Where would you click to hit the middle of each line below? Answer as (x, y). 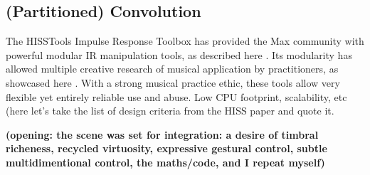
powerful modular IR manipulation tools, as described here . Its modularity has (179, 54)
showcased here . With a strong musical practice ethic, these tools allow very (173, 82)
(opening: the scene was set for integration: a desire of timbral (162, 134)
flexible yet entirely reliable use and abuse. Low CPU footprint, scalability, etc (176, 96)
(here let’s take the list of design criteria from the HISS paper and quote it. (170, 111)
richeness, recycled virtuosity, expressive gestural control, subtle (166, 148)
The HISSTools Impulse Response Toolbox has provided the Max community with (185, 41)
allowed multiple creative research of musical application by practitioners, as (172, 69)
